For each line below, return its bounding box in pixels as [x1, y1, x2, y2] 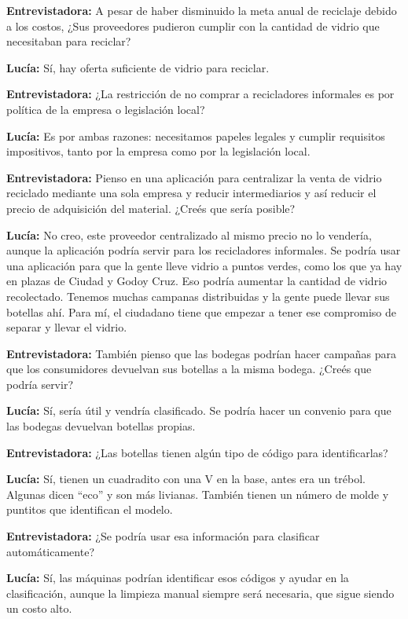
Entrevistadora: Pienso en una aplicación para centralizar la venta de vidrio [6, 169, 382, 185]
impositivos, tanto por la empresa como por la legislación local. [6, 143, 311, 159]
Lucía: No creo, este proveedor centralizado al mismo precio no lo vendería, [6, 226, 372, 243]
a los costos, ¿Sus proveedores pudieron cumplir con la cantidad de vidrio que [6, 17, 380, 34]
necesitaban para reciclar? [6, 33, 131, 49]
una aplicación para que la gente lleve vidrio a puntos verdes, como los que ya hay [6, 257, 402, 273]
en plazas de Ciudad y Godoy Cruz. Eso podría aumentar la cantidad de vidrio [6, 273, 388, 289]
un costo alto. [6, 600, 72, 617]
